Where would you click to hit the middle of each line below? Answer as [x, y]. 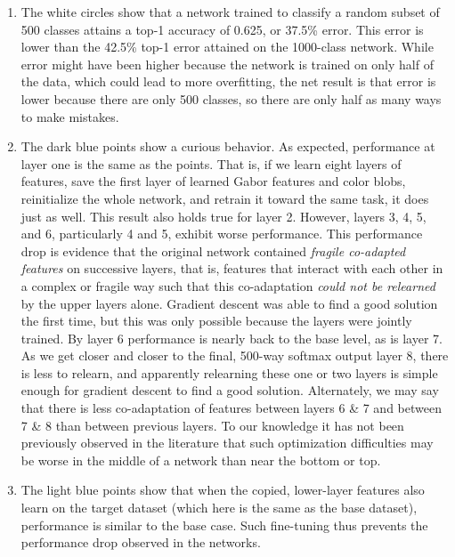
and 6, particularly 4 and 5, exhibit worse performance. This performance [222, 234]
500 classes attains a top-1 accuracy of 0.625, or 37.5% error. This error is [222, 29]
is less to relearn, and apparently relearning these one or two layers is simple [229, 372]
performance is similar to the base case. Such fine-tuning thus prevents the [224, 525]
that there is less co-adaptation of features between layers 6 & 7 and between [231, 408]
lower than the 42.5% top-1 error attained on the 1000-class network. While [227, 47]
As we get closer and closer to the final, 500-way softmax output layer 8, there [235, 355]
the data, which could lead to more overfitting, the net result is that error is [228, 81]
